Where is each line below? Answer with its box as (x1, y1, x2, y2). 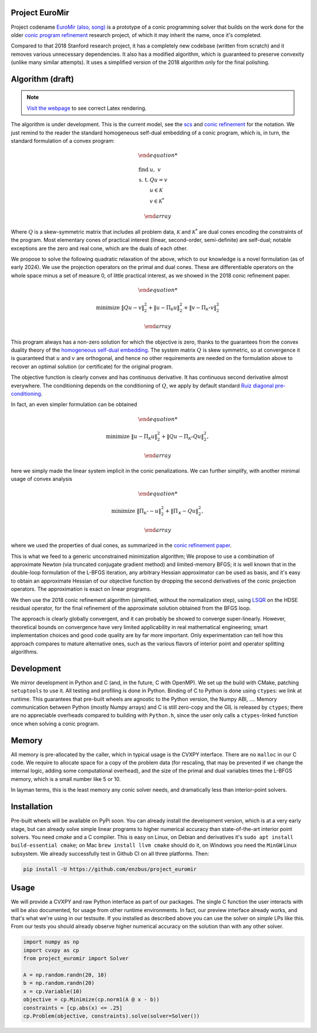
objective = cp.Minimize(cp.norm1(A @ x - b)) (23, 996, 160, 1003)
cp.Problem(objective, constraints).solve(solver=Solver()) (23, 1012, 200, 1019)
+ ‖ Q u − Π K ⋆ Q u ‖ (161, 433, 204, 440)
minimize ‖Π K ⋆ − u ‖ (111, 508, 161, 516)
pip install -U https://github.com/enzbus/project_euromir (23, 866, 197, 872)
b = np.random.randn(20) (23, 980, 95, 987)
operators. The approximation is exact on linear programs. (11, 586, 152, 593)
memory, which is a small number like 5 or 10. (11, 775, 121, 782)
